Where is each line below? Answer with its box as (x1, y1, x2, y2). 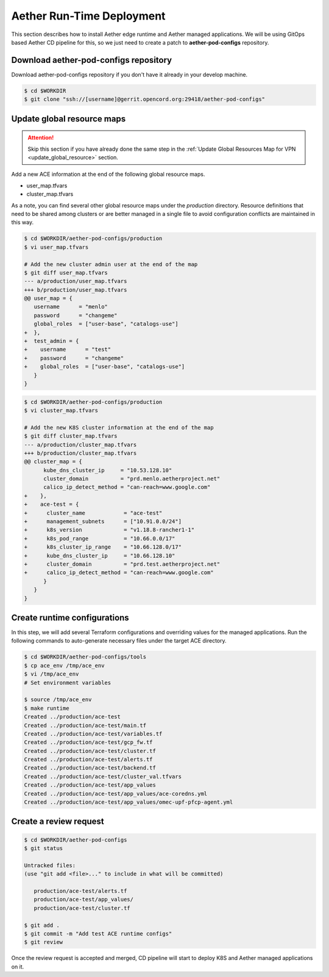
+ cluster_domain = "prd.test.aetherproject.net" (24, 560, 221, 568)
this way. (11, 218, 34, 226)
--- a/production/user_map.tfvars (24, 278, 127, 285)
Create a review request (11, 817, 104, 827)
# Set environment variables (24, 679, 111, 686)
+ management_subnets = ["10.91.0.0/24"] (24, 518, 182, 525)
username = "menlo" (34, 303, 108, 311)
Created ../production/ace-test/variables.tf (24, 730, 163, 737)
